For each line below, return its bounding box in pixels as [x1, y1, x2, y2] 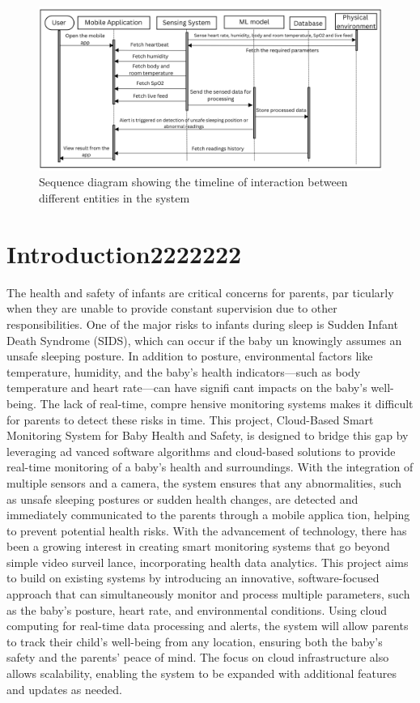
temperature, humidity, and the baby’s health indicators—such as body [6, 363, 361, 380]
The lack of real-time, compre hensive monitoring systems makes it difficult [40, 394, 414, 411]
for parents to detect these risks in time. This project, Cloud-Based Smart [6, 411, 374, 428]
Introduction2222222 [6, 236, 242, 270]
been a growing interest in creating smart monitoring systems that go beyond [6, 538, 390, 555]
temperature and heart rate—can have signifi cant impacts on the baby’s [6, 379, 367, 396]
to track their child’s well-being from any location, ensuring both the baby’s [6, 633, 383, 650]
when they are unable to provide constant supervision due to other [6, 300, 337, 317]
